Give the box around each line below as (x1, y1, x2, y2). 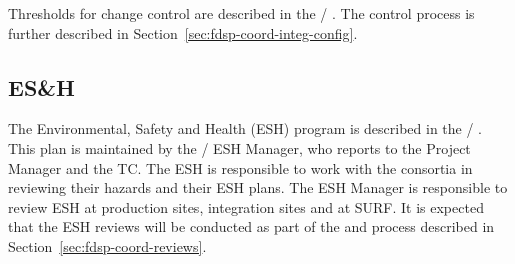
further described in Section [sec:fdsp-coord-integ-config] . (8, 22, 358, 43)
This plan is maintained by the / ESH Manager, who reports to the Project (8, 137, 471, 158)
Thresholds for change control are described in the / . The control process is (8, 3, 475, 23)
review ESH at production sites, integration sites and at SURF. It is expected (8, 196, 484, 217)
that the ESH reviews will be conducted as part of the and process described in (8, 216, 495, 237)
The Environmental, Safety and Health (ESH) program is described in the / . (8, 118, 483, 139)
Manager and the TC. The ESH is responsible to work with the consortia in (8, 157, 473, 178)
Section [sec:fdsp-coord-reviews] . (8, 235, 207, 256)
